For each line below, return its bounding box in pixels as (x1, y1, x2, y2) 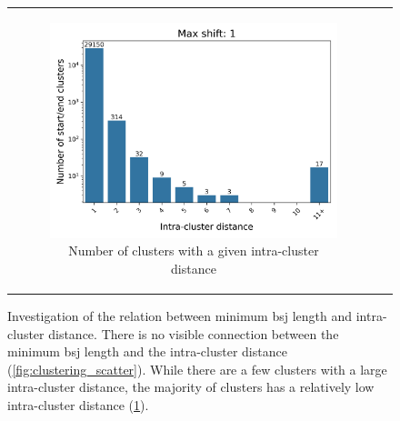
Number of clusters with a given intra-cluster (68, 241, 319, 260)
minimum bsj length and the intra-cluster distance (7, 342, 287, 361)
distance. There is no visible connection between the (48, 324, 339, 343)
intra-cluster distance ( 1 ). (7, 396, 149, 414)
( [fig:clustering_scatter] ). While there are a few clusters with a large (7, 359, 387, 378)
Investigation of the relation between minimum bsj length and (7, 306, 352, 326)
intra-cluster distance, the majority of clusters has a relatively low (7, 377, 375, 396)
